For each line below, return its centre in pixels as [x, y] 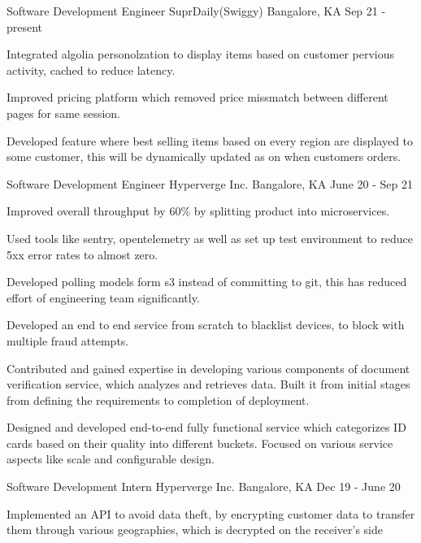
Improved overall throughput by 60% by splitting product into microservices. [198, 211]
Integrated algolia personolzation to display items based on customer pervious [201, 54]
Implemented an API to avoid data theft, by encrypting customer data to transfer [211, 513]
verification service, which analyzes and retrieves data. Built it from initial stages [208, 384]
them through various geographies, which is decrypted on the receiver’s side [195, 530]
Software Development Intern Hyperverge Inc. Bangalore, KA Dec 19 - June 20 [204, 487]
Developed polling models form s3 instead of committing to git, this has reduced [207, 282]
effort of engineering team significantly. [103, 297]
